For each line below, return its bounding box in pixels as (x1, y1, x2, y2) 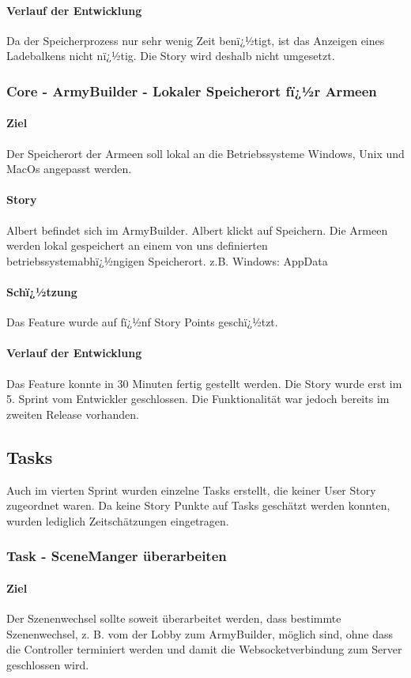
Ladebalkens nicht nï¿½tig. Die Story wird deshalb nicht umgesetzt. (6, 47, 335, 64)
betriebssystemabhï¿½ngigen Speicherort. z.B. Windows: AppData (6, 252, 328, 269)
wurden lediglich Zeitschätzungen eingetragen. (6, 512, 229, 529)
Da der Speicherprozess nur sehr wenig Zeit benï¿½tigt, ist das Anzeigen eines (6, 32, 385, 48)
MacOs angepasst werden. (6, 160, 132, 177)
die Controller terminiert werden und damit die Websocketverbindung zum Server (6, 641, 402, 657)
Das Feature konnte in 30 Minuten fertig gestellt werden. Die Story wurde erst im (6, 375, 402, 391)
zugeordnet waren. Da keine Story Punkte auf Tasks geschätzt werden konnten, (6, 497, 390, 514)
